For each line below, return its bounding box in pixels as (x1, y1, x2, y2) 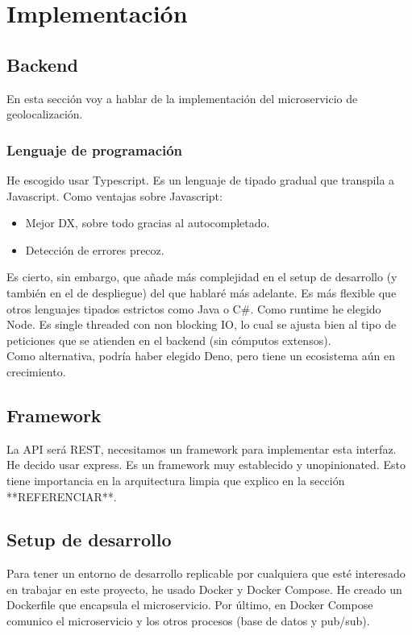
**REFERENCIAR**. (6, 488, 117, 504)
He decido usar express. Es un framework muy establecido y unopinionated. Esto (6, 456, 406, 473)
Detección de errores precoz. (25, 241, 164, 258)
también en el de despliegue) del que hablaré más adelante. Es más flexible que (6, 284, 397, 301)
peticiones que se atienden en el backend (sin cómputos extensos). (6, 331, 331, 348)
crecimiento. (6, 363, 66, 380)
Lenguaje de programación (6, 139, 183, 160)
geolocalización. (6, 106, 83, 122)
